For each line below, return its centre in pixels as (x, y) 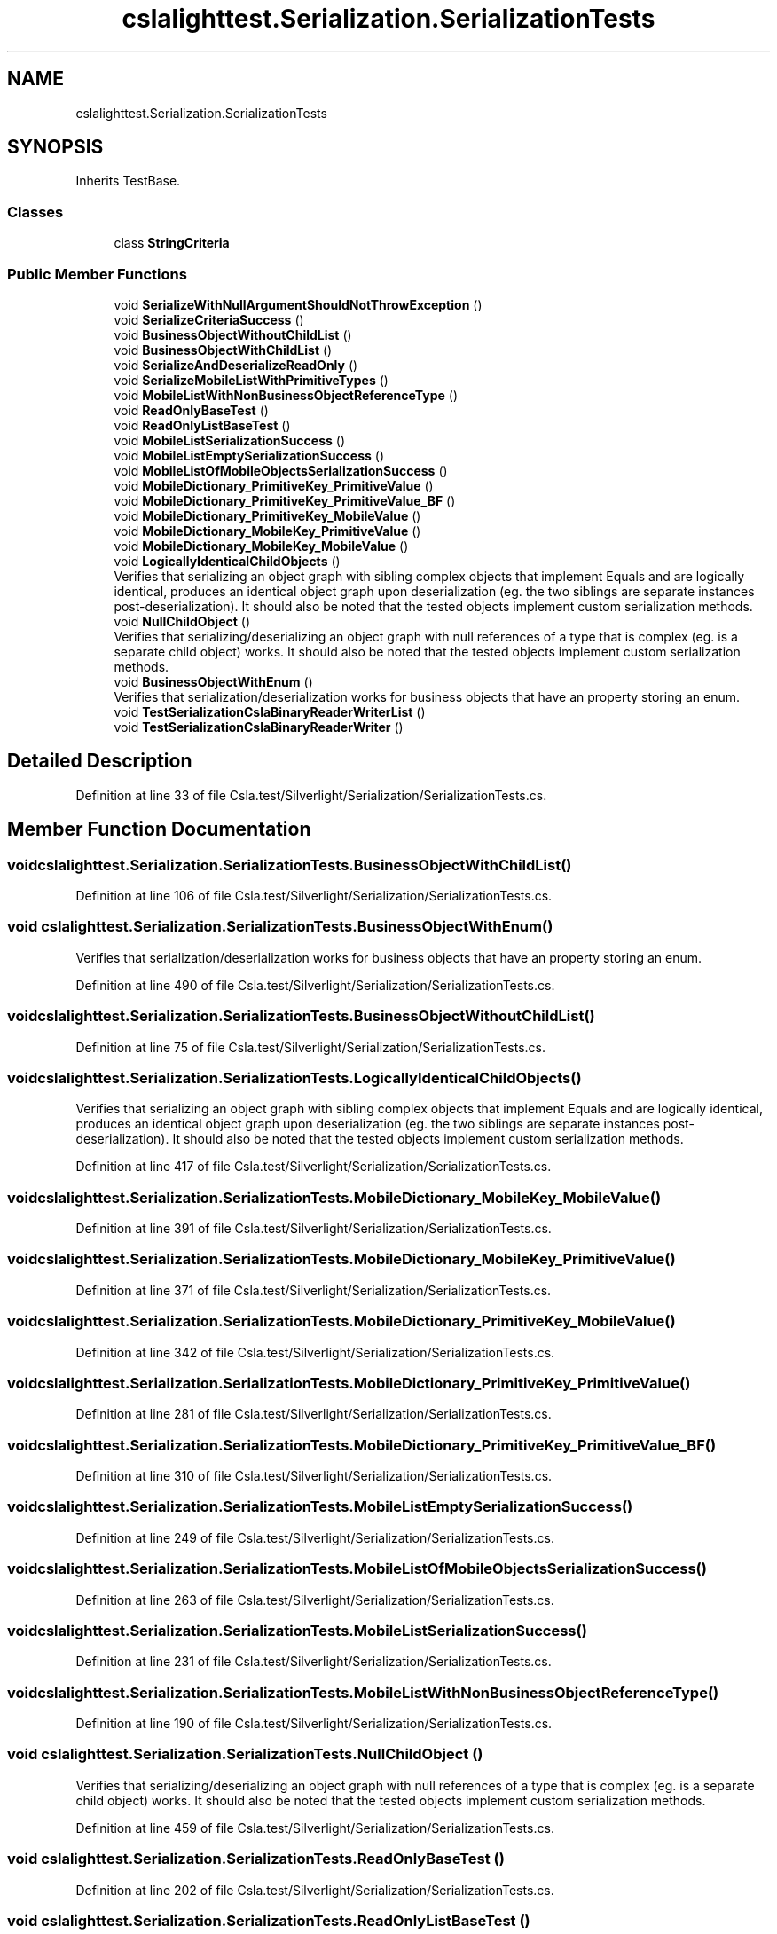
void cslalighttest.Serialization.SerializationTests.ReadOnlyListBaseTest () (269, 1920)
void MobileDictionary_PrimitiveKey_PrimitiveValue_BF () (285, 500)
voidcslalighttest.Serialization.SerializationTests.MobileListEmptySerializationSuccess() (320, 1507)
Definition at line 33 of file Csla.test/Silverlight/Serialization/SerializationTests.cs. (311, 795)
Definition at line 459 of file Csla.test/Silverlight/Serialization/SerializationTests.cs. (315, 1828)
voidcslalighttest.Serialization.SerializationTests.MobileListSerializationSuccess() (297, 1630)
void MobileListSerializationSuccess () (230, 440)
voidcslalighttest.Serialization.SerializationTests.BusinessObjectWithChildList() (290, 865)
